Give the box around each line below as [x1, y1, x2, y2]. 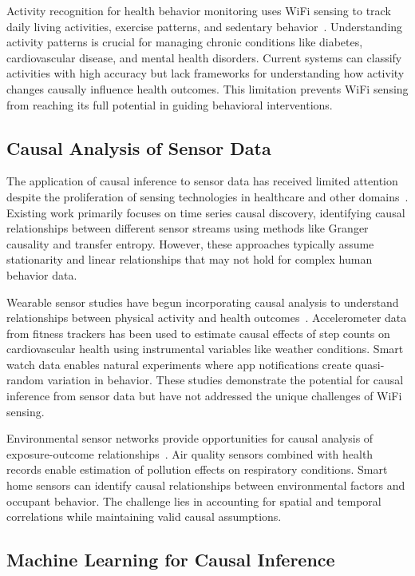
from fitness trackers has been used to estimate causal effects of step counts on [6, 324, 390, 341]
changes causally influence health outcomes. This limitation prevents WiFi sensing [6, 80, 409, 97]
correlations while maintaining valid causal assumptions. [6, 508, 282, 525]
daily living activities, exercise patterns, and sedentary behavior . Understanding [6, 18, 403, 34]
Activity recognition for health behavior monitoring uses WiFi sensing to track [6, 2, 391, 18]
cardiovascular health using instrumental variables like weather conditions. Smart [6, 340, 404, 357]
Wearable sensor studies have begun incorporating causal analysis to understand [6, 293, 399, 310]
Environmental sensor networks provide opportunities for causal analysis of [6, 430, 373, 447]
